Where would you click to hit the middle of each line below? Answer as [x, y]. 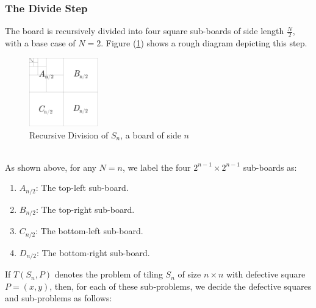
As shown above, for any [51, 167]
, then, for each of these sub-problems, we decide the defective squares [181, 286]
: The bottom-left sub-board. [89, 231]
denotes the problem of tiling [109, 274]
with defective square [266, 274]
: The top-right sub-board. [85, 209]
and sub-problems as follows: [59, 298]
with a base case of [40, 43]
